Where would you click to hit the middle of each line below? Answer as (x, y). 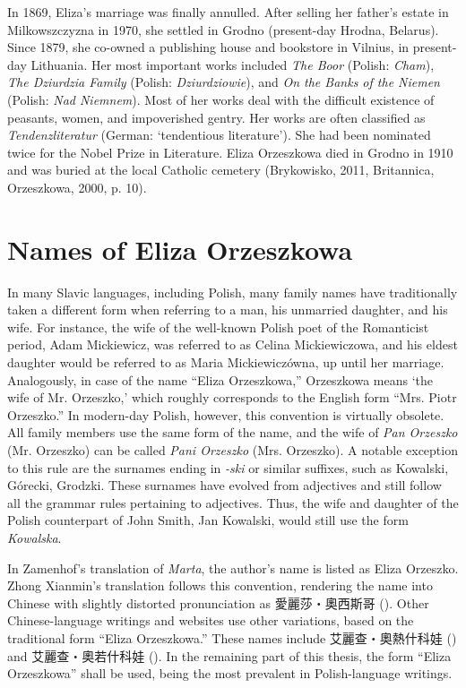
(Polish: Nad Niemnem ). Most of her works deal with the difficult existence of (221, 99)
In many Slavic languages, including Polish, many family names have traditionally (233, 292)
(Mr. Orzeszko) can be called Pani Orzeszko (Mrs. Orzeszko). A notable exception (233, 450)
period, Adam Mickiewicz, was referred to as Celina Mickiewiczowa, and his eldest (233, 344)
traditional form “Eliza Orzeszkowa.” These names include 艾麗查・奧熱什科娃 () (232, 637)
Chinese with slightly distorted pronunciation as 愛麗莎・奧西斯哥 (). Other (218, 602)
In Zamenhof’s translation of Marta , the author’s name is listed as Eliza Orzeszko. (233, 568)
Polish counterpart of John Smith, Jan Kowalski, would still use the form (208, 520)
